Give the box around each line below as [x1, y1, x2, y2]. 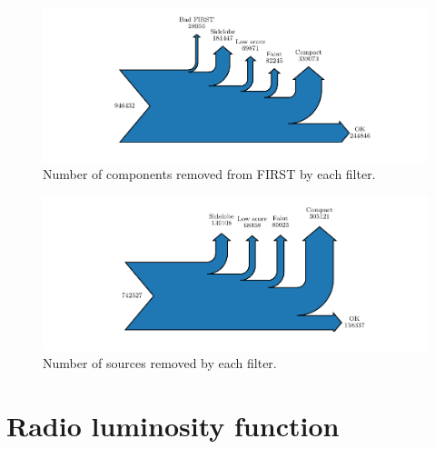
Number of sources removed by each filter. [43, 354, 277, 373]
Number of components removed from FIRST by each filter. [43, 165, 376, 184]
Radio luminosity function [6, 406, 340, 444]
